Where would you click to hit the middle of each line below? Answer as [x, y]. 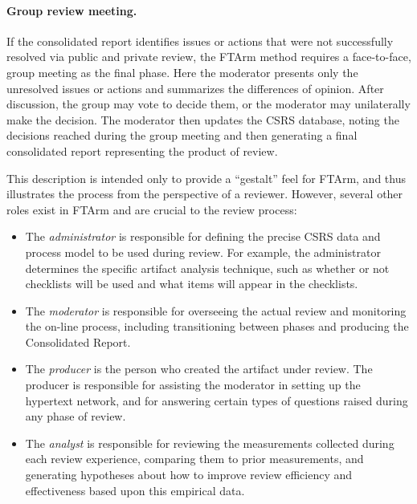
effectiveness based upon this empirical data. [135, 490]
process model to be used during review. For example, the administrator [203, 252]
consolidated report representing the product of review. [142, 150]
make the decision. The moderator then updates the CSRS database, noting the [203, 119]
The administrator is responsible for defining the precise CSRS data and [203, 236]
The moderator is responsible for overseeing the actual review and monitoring [216, 310]
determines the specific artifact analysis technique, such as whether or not [207, 268]
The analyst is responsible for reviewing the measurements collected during [210, 443]
